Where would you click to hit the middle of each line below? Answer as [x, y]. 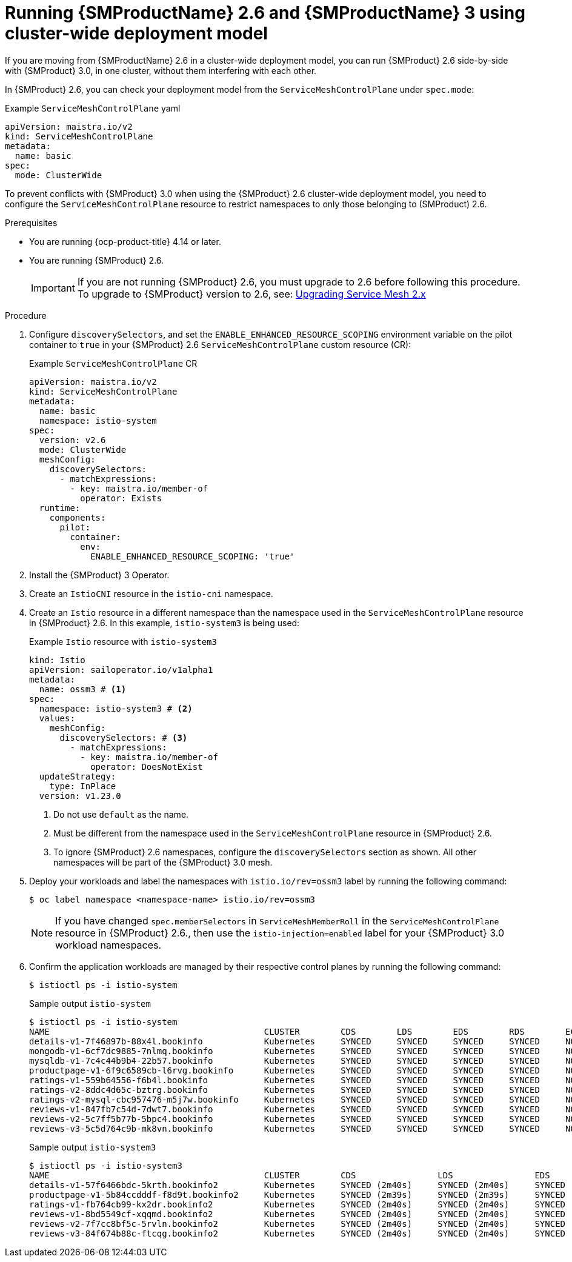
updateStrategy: [78, 776]
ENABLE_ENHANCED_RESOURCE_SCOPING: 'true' [193, 556]
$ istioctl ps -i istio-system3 [106, 1165]
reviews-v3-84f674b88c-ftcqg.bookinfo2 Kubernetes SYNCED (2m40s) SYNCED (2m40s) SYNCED [298, 1233]
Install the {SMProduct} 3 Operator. [99, 575]
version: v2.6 [72, 440]
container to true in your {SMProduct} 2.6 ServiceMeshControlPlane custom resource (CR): [220, 344]
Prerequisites [31, 222]
